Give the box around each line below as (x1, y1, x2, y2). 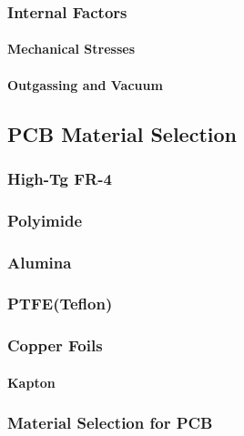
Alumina (7, 250, 72, 273)
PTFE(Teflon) (7, 292, 113, 315)
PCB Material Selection (7, 119, 237, 147)
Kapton (7, 372, 56, 391)
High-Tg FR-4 (7, 167, 112, 189)
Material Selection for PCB (7, 411, 213, 434)
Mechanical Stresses (7, 39, 136, 58)
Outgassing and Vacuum (7, 75, 163, 94)
